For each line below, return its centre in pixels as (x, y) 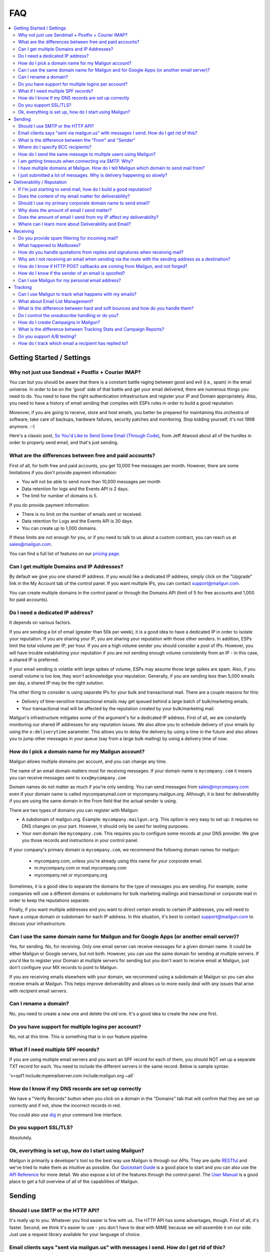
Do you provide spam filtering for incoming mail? (68, 238)
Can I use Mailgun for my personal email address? (69, 280)
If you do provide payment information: (49, 505)
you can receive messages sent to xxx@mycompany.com (67, 778)
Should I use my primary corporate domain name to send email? (84, 203)
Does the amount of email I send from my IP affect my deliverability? (88, 217)
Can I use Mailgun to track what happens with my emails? (77, 294)
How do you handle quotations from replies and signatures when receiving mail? (101, 252)
